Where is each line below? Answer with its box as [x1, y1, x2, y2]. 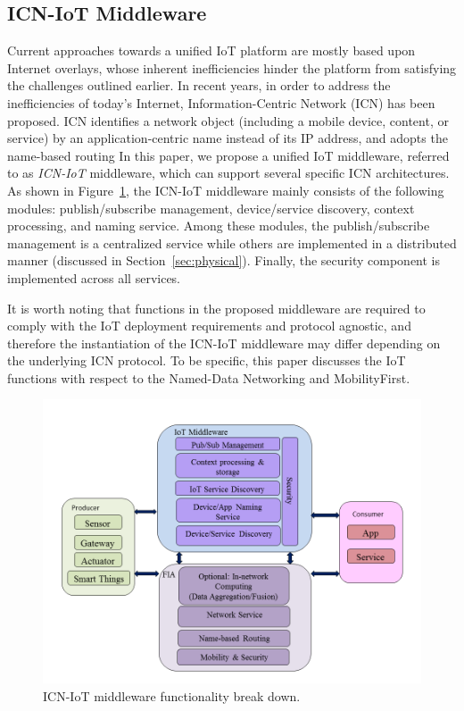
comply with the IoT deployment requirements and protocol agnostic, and [7, 316, 411, 335]
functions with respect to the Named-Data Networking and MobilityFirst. [7, 368, 410, 387]
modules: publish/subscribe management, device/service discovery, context [7, 198, 415, 217]
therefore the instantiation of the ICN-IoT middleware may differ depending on [7, 333, 441, 352]
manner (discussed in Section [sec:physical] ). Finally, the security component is [7, 251, 441, 270]
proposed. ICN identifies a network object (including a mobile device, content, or [7, 111, 449, 130]
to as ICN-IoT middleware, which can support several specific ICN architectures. [7, 163, 450, 182]
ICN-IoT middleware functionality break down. [43, 687, 301, 706]
